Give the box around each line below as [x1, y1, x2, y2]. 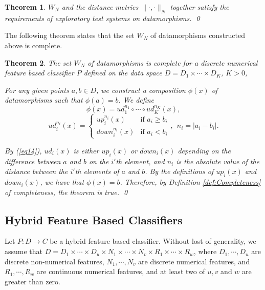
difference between [5, 156, 61, 166]
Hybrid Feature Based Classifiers [5, 211, 183, 227]
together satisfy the [170, 2, 229, 12]
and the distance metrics [61, 2, 139, 12]
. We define [118, 94, 154, 105]
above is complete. [5, 40, 62, 50]
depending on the [178, 145, 231, 156]
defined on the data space [83, 67, 162, 78]
